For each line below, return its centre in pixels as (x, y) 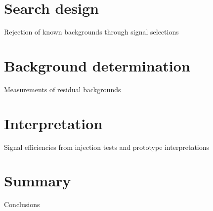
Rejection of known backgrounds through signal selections (91, 32)
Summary (38, 181)
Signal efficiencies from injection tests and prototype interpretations (107, 147)
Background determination (97, 65)
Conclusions (22, 204)
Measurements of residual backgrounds (63, 89)
